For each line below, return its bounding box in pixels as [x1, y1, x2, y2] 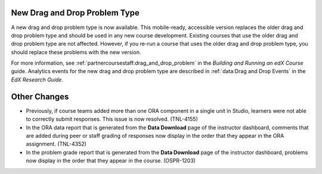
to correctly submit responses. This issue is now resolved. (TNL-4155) [26, 116, 198, 123]
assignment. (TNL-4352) [26, 140, 86, 148]
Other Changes [11, 91, 69, 102]
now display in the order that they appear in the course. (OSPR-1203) [26, 157, 196, 164]
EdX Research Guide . [11, 76, 64, 83]
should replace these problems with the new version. [11, 48, 141, 56]
